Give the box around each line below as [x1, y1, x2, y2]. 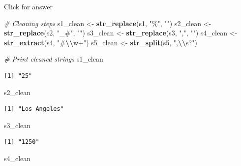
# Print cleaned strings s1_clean [4, 54, 103, 64]
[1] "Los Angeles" [4, 105, 64, 113]
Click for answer [4, 1, 53, 11]
